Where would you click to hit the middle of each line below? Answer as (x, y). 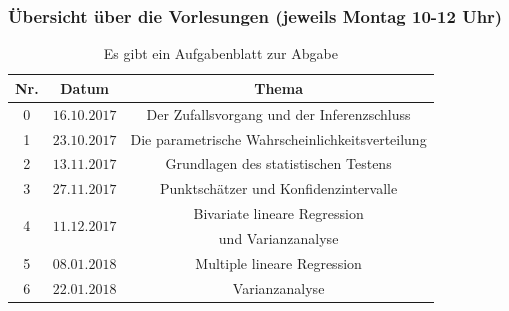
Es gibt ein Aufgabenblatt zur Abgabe (220, 53)
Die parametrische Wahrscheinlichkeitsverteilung (278, 138)
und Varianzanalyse (278, 237)
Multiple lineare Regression (278, 262)
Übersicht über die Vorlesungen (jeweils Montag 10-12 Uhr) (255, 15)
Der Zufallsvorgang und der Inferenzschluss (278, 113)
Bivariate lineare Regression (278, 213)
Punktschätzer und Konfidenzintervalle (278, 188)
